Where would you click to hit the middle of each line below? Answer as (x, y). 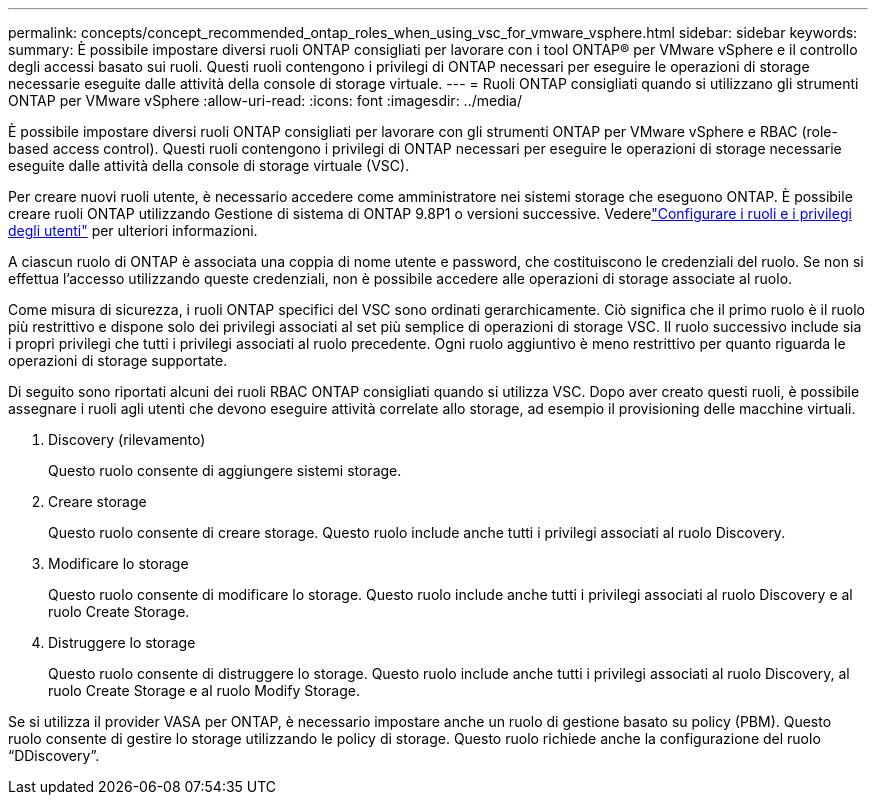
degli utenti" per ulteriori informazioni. (133, 230)
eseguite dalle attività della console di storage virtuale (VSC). (209, 165)
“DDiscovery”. (54, 755)
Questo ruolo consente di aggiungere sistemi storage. (225, 470)
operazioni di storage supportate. (118, 360)
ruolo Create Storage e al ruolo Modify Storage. (204, 690)
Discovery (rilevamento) (127, 439)
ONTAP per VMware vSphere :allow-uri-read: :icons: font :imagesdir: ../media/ (265, 100)
